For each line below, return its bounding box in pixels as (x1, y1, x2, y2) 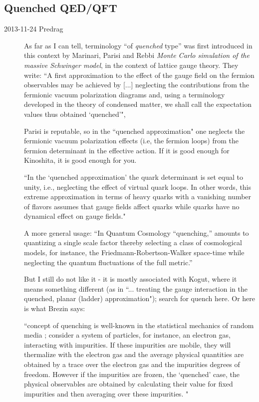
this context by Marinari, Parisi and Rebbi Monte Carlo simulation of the (24, 50, 250, 60)
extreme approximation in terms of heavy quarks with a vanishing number (24, 191, 252, 202)
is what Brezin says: (24, 303, 85, 314)
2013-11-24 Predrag (4, 23, 63, 34)
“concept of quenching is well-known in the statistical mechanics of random (24, 320, 254, 330)
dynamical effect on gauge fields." (24, 211, 126, 221)
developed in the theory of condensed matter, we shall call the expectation (24, 99, 252, 109)
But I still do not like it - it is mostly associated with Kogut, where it (24, 274, 237, 284)
